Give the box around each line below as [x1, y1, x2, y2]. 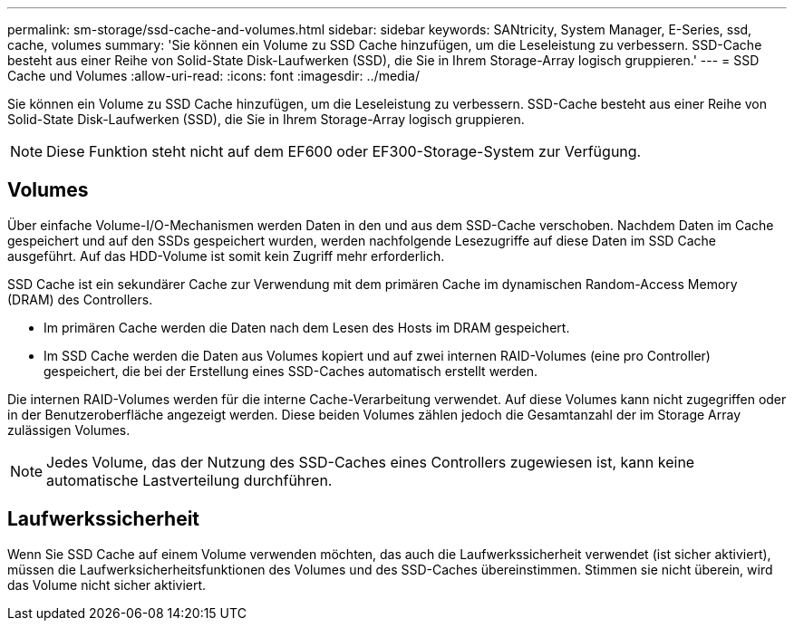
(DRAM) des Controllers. [7, 291, 153, 307]
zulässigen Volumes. [7, 421, 131, 438]
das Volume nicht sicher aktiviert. [7, 576, 207, 593]
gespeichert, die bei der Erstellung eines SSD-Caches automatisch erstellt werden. [44, 362, 538, 379]
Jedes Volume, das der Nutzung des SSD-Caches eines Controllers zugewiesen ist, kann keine [46, 452, 695, 471]
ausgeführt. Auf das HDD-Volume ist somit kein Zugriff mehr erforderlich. [7, 247, 445, 264]
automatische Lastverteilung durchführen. [46, 470, 333, 489]
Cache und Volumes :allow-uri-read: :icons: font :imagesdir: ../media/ [7, 68, 420, 83]
